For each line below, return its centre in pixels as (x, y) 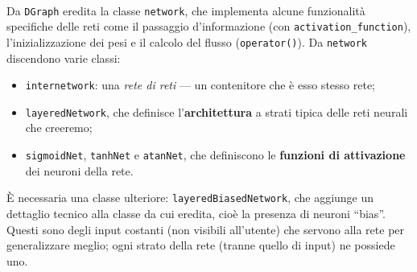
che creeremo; (59, 128)
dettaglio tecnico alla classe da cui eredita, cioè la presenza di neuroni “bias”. (196, 213)
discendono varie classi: (64, 58)
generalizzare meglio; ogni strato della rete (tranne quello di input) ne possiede (201, 245)
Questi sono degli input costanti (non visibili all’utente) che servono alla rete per (206, 229)
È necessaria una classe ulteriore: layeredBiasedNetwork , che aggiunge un (190, 198)
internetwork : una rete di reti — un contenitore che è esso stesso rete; (200, 85)
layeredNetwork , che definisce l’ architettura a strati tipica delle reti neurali (217, 111)
